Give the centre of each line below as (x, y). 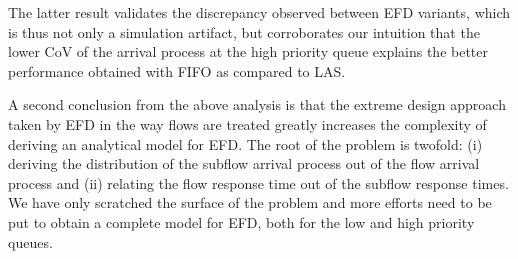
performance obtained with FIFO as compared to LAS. (177, 70)
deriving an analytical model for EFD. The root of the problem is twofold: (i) (245, 143)
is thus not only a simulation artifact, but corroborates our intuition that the (244, 31)
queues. (30, 241)
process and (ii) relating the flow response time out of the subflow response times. (258, 182)
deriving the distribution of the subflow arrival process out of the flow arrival (244, 163)
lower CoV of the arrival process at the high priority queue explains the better (248, 51)
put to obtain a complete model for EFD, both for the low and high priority (241, 221)
